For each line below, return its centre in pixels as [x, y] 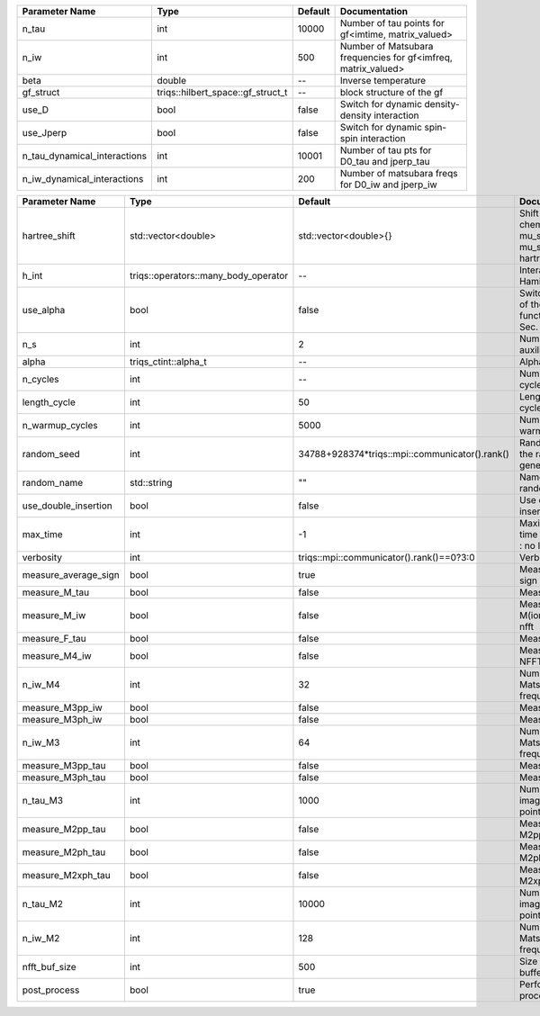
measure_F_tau [54, 638]
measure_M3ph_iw [62, 719]
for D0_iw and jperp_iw [389, 184]
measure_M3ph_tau [64, 777]
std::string [151, 483]
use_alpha [44, 310]
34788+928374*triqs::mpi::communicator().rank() [404, 454]
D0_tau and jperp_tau [385, 162]
